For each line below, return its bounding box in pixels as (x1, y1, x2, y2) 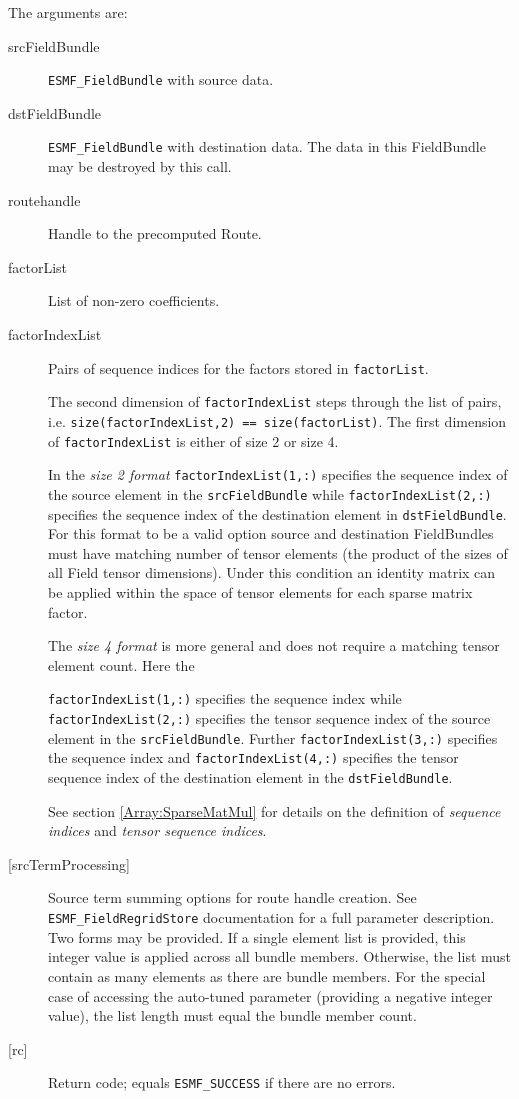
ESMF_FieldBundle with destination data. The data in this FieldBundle (48, 136, 486, 157)
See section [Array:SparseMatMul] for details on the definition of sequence (48, 800, 501, 821)
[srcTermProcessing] (8, 853, 130, 874)
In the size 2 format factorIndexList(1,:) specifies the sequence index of (48, 464, 508, 485)
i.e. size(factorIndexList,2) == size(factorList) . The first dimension (48, 410, 507, 431)
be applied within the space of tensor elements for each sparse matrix (48, 582, 473, 603)
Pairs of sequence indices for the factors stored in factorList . (48, 357, 429, 378)
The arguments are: (8, 2, 128, 22)
